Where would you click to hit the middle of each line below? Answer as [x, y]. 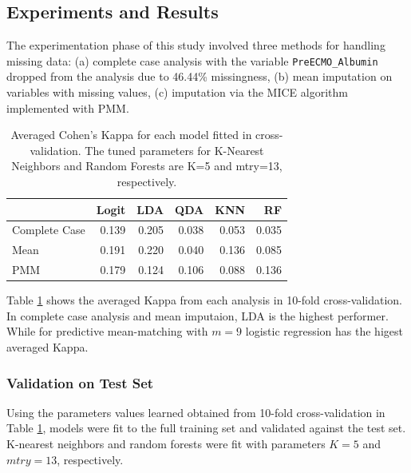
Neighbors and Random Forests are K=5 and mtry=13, [147, 166]
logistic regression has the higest [324, 331]
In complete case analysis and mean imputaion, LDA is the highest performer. [198, 315]
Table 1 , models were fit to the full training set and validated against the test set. [206, 428]
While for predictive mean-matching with [107, 331]
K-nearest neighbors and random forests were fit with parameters [166, 444]
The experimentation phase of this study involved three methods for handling [196, 45]
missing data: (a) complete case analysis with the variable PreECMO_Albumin [192, 60]
